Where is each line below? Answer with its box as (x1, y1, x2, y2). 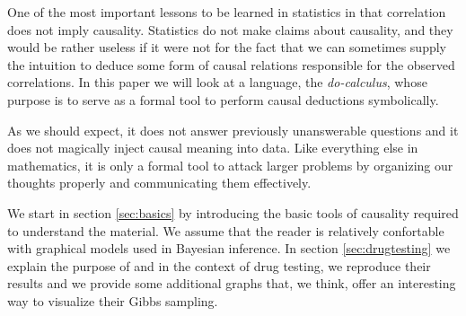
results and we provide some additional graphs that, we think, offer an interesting (7, 274, 456, 293)
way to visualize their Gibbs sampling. (7, 291, 218, 310)
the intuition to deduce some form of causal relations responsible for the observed (7, 55, 455, 74)
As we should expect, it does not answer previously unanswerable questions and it (7, 120, 459, 139)
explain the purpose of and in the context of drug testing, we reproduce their (7, 256, 431, 275)
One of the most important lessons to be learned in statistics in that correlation (7, 3, 446, 21)
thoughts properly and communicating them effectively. (7, 173, 312, 192)
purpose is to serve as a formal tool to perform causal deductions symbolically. (7, 90, 439, 109)
